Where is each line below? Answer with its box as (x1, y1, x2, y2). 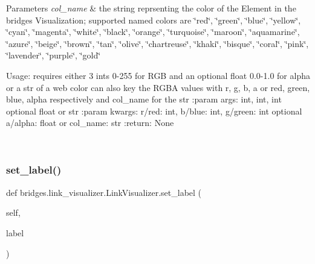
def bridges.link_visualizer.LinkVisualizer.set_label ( (6, 186, 202, 198)
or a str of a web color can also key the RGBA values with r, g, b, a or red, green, (6, 81, 310, 93)
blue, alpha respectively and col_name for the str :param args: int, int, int (6, 93, 282, 105)
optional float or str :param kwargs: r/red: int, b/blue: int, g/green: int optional (6, 104, 302, 117)
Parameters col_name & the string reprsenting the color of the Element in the (6, 2, 296, 14)
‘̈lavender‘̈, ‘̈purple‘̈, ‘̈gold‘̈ (6, 49, 101, 61)
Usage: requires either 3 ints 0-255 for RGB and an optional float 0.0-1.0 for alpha (6, 69, 310, 81)
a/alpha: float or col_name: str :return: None (6, 116, 174, 129)
